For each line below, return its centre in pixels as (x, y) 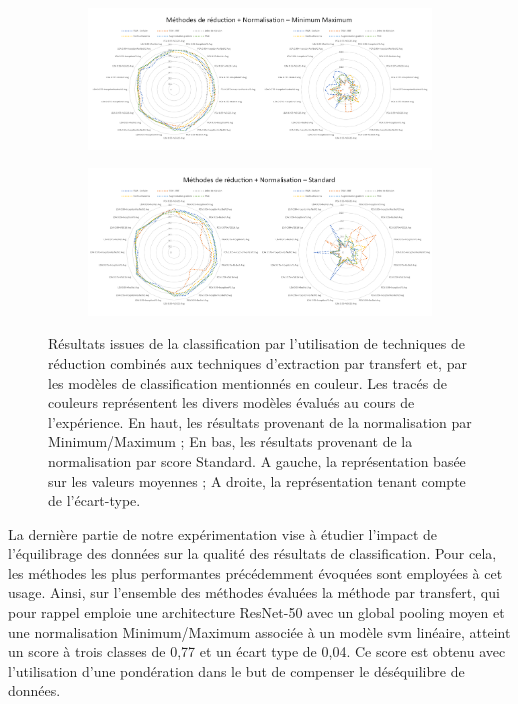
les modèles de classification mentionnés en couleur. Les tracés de (247, 382)
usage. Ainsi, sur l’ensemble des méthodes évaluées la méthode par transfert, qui (254, 592)
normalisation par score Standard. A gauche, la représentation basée (257, 460)
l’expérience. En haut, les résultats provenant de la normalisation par (260, 421)
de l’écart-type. (94, 500)
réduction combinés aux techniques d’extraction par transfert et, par (257, 362)
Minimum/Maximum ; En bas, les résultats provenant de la (230, 441)
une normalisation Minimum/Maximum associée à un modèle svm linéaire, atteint (259, 631)
